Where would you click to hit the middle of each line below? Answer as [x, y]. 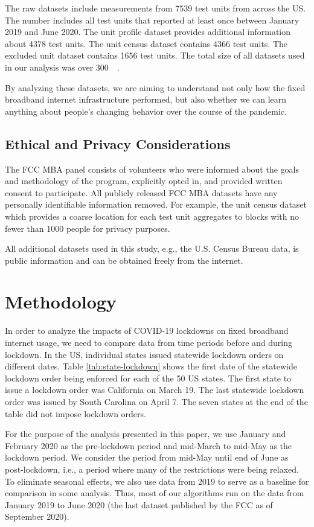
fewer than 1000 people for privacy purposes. [88, 228]
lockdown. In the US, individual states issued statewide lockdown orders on [144, 354]
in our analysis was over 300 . [62, 67]
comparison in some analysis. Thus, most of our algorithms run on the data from [155, 493]
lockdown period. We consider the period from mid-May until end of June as [147, 457]
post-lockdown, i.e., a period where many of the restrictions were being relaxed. [152, 469]
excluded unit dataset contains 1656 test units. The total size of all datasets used [155, 55]
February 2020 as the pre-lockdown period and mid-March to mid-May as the [149, 445]
